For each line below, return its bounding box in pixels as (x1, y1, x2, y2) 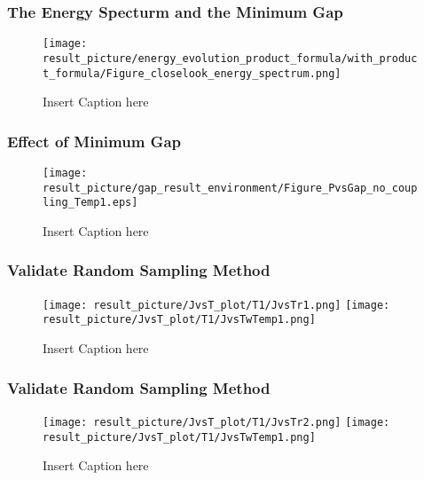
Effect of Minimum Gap (7, 130, 182, 152)
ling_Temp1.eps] (43, 196, 138, 209)
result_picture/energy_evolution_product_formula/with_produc (43, 51, 418, 65)
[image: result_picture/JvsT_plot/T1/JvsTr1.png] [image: (43, 298, 390, 311)
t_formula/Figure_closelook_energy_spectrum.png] (43, 67, 342, 80)
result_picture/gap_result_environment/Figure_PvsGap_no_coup (43, 181, 418, 194)
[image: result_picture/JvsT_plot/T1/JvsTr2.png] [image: (43, 415, 390, 429)
